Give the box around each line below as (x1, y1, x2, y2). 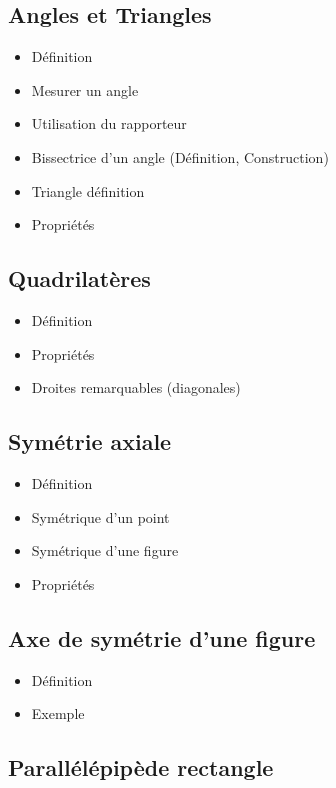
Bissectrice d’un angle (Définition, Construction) (31, 146, 329, 167)
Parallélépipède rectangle (8, 752, 274, 783)
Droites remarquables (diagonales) (31, 377, 241, 398)
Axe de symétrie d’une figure (8, 622, 316, 653)
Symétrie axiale (8, 426, 172, 457)
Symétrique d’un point (31, 506, 170, 527)
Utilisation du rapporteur (31, 113, 187, 134)
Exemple (31, 703, 85, 724)
